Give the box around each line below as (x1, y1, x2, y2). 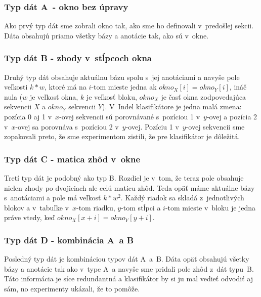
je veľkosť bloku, (86, 91, 137, 102)
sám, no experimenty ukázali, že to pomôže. (4, 283, 140, 293)
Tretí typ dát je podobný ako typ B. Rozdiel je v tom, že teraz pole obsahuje (4, 173, 244, 183)
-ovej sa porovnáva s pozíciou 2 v (15, 121, 119, 132)
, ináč (229, 81, 247, 92)
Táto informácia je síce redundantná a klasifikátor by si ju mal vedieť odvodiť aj (4, 273, 253, 284)
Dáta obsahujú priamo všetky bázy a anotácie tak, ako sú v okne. (4, 30, 209, 40)
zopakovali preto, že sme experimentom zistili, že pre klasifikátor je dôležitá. (4, 131, 240, 142)
